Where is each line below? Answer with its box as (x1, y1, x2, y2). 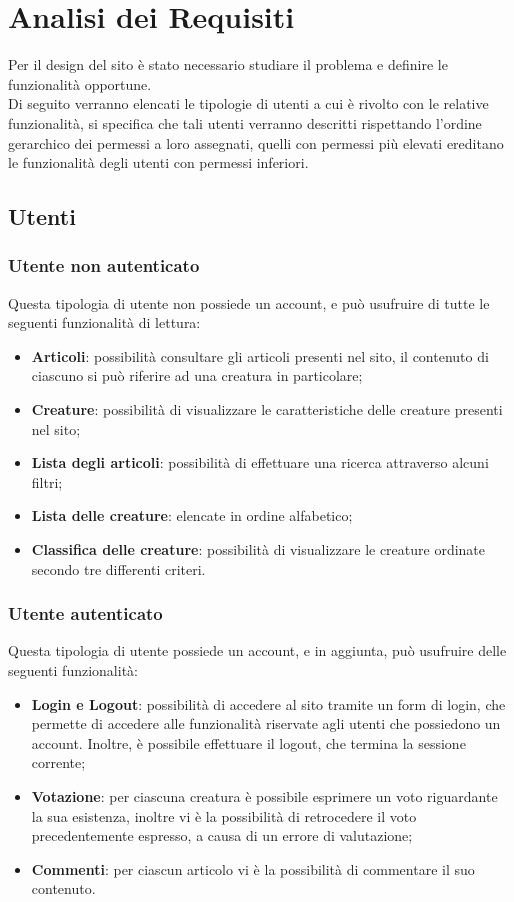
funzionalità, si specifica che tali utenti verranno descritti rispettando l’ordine (8, 112, 482, 133)
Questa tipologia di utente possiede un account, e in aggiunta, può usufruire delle (8, 640, 507, 661)
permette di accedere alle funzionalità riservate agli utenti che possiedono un (31, 713, 501, 734)
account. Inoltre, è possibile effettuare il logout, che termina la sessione (31, 732, 466, 753)
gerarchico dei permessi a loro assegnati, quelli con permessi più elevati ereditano (8, 132, 504, 153)
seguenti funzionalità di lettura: (8, 312, 201, 333)
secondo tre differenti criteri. (31, 558, 206, 579)
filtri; (31, 471, 63, 492)
